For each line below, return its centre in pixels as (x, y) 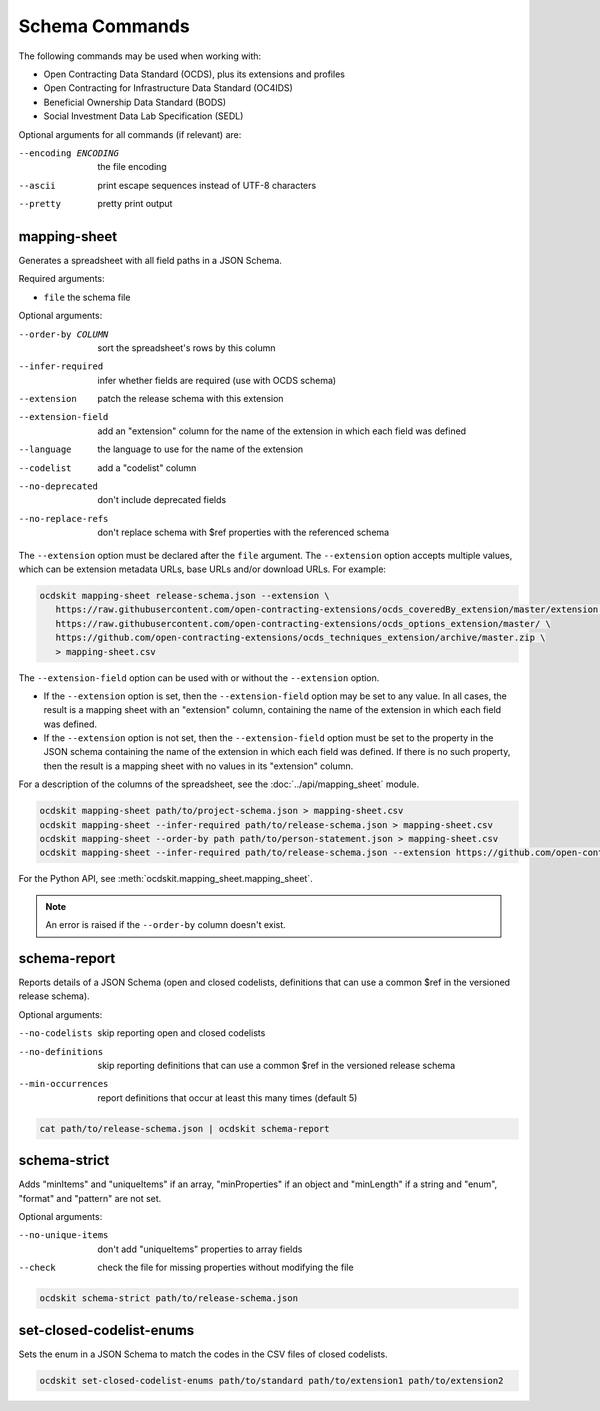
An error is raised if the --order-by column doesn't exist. (166, 925)
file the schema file (87, 297)
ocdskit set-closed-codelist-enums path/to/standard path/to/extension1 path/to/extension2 (271, 1380)
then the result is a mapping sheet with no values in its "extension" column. (198, 766)
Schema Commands (104, 26)
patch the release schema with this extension (190, 399)
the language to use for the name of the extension (200, 449)
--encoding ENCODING (69, 153)
